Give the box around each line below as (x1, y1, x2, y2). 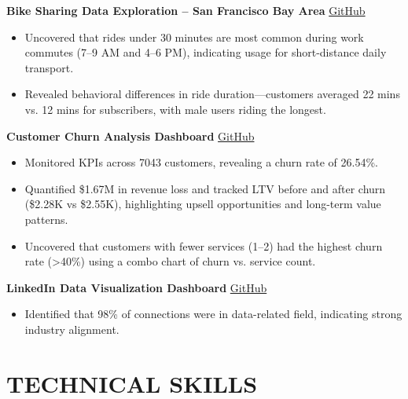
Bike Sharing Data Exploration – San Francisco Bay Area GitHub (6, 2, 366, 18)
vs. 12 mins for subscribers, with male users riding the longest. (24, 101, 326, 117)
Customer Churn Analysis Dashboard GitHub (6, 127, 255, 144)
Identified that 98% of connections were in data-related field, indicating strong (24, 306, 402, 322)
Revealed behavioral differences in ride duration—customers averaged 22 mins (24, 86, 400, 102)
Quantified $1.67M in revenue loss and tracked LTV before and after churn (24, 180, 386, 196)
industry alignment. (24, 320, 119, 337)
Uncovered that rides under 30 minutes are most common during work (24, 28, 364, 45)
